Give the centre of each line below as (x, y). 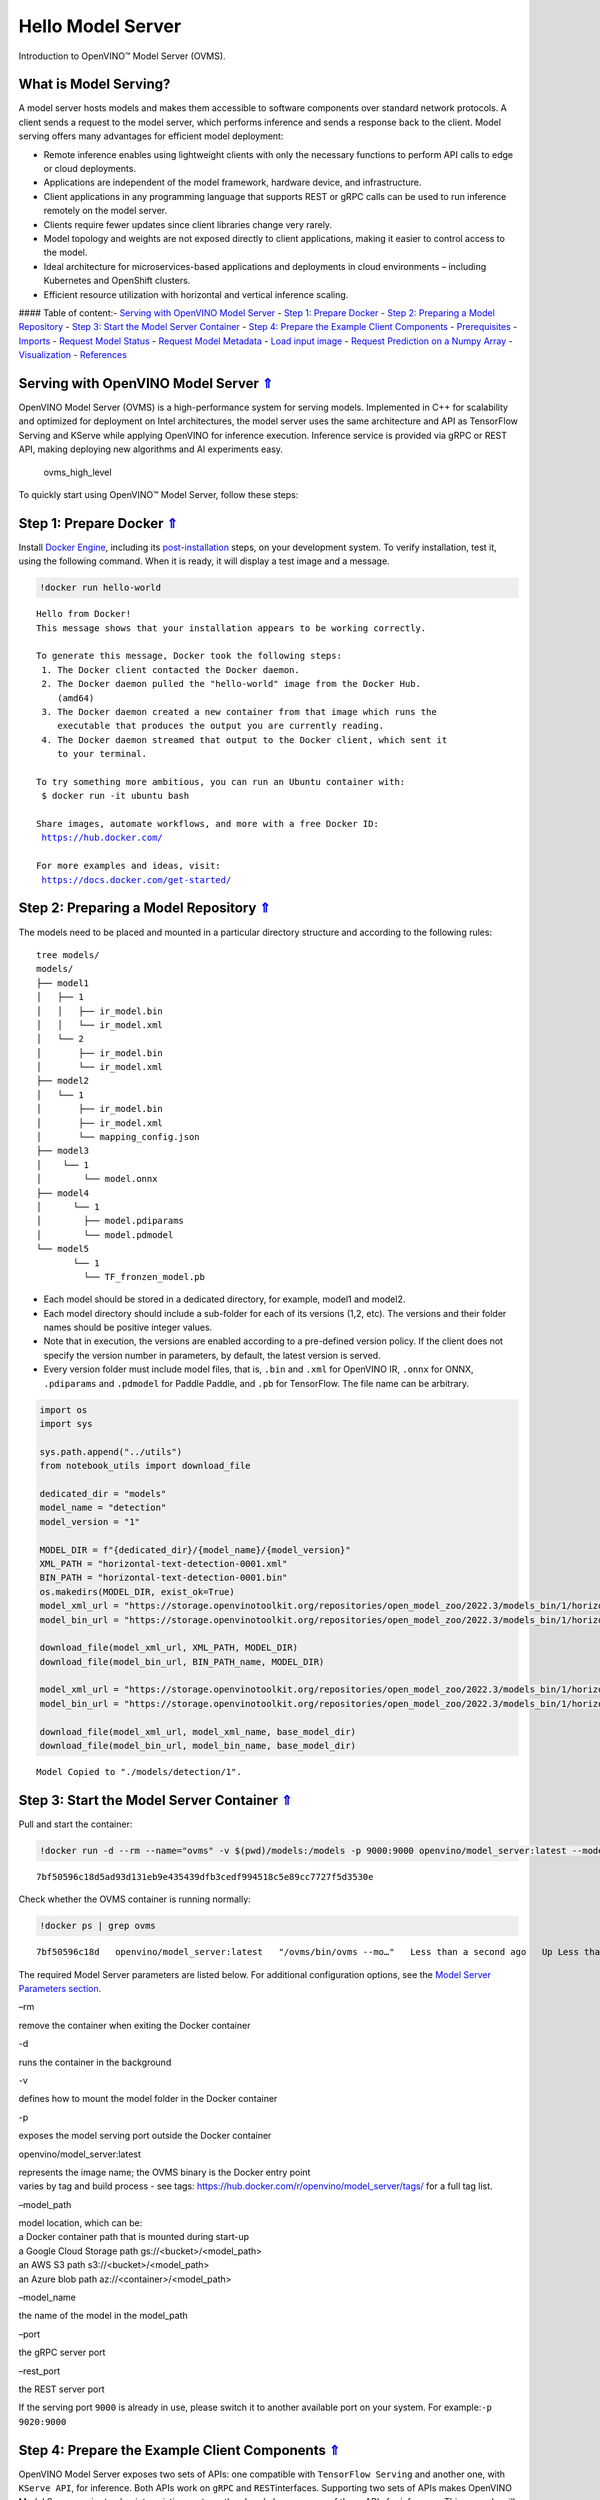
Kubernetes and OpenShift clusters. (117, 281)
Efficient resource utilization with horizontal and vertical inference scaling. (196, 294)
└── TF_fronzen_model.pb (144, 1276)
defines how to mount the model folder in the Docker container (148, 2099)
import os (63, 1409)
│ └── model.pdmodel (105, 1234)
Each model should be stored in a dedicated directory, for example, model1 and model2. (224, 1299)
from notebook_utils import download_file (145, 1466)
